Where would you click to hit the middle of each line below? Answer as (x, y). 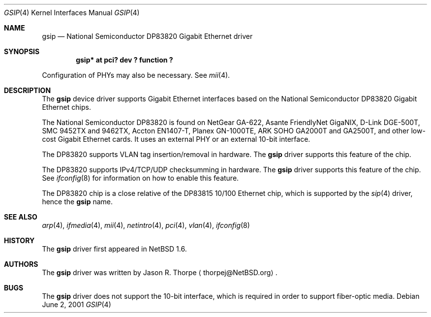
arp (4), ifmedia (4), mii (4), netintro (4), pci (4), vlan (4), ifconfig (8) (146, 225)
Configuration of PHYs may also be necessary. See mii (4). (136, 75)
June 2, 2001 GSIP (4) (77, 304)
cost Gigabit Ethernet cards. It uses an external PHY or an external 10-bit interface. (176, 139)
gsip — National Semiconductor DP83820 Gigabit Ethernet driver (147, 36)
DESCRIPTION (28, 90)
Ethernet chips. (66, 107)
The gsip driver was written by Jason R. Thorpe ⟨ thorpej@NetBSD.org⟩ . (160, 272)
